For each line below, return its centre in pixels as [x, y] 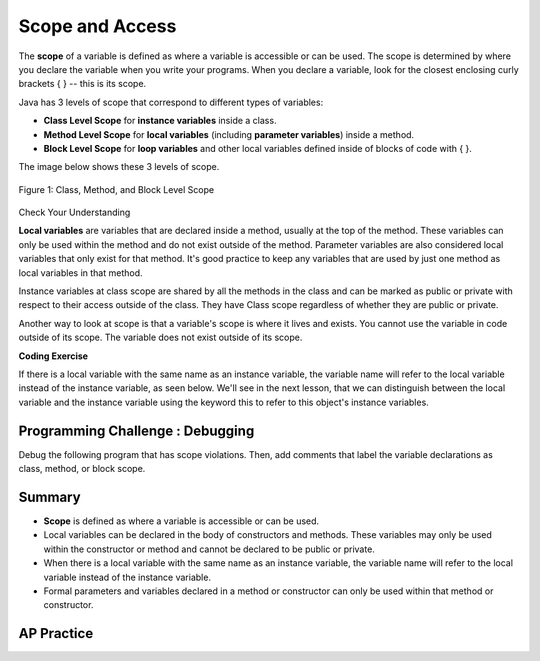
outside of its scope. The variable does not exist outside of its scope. [160, 337]
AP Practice [56, 633]
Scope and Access [97, 26]
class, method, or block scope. [82, 469]
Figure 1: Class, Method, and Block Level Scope [116, 189]
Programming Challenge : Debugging [136, 430]
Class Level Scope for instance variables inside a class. [160, 121]
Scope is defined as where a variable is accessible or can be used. [181, 521]
